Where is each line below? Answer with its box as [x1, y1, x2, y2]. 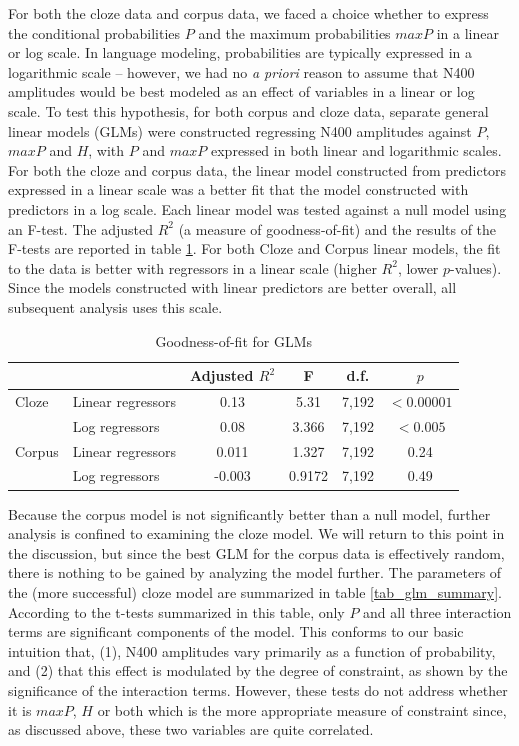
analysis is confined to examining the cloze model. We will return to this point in [8, 523, 505, 544]
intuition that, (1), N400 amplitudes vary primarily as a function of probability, [8, 640, 496, 661]
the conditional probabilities [8, 22, 181, 43]
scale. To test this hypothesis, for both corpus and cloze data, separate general [8, 100, 489, 121]
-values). [450, 257, 502, 278]
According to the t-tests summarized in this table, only [8, 601, 345, 622]
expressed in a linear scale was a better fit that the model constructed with [8, 179, 469, 200]
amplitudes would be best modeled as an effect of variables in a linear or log [8, 81, 475, 102]
